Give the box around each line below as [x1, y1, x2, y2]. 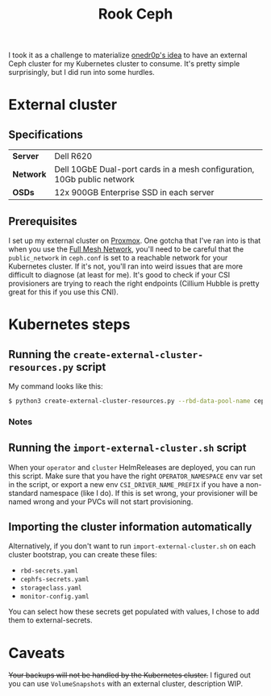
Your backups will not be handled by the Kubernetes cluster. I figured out [8, 670, 252, 680]
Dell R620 [54, 151, 93, 162]
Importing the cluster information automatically [8, 520, 252, 533]
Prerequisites [8, 215, 77, 228]
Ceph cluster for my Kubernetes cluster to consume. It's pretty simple [8, 59, 240, 69]
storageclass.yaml [19, 584, 82, 593]
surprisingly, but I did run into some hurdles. [8, 68, 155, 77]
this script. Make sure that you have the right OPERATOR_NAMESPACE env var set [8, 471, 263, 481]
